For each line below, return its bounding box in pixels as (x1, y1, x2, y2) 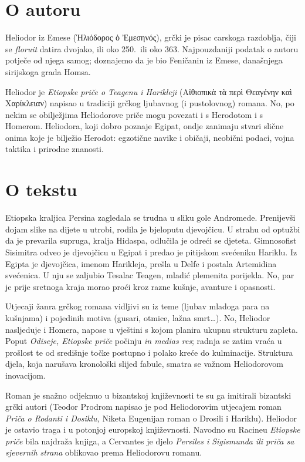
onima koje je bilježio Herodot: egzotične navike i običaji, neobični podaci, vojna (5, 131, 294, 143)
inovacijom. (5, 369, 46, 381)
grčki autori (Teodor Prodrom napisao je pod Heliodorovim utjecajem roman (5, 400, 282, 413)
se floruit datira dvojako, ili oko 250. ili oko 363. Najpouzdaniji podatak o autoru (5, 42, 299, 55)
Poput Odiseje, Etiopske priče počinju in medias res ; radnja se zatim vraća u (5, 335, 282, 347)
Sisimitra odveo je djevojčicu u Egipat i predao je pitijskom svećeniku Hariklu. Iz (5, 245, 297, 258)
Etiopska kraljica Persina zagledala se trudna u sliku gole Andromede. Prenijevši (5, 211, 296, 224)
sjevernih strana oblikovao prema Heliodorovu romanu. (5, 446, 202, 458)
